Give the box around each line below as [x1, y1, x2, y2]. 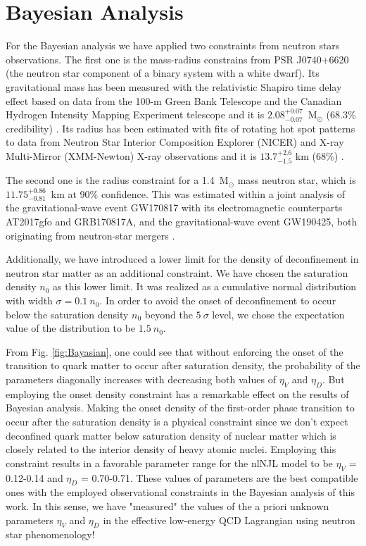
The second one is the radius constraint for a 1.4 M [6, 173, 229, 187]
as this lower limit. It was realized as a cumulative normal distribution [53, 279, 357, 294]
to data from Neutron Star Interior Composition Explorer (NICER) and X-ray [6, 135, 344, 149]
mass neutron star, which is [237, 173, 356, 187]
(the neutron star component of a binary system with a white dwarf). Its [6, 66, 320, 80]
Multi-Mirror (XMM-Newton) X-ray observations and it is [6, 148, 257, 163]
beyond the [144, 306, 193, 321]
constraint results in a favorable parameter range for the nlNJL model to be [6, 455, 333, 470]
